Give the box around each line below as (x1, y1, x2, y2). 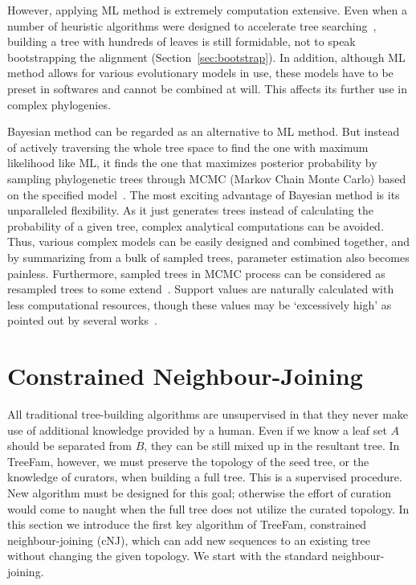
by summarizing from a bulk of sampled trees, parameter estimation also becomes (7, 248, 410, 265)
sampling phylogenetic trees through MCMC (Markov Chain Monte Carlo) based (7, 170, 406, 186)
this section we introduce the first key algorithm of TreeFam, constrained (7, 516, 367, 533)
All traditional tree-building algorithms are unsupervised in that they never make (7, 406, 409, 422)
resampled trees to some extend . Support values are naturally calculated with (7, 280, 394, 297)
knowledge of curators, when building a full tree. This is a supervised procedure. (7, 468, 402, 485)
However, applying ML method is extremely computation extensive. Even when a (7, 2, 407, 18)
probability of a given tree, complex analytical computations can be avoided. (7, 217, 384, 234)
